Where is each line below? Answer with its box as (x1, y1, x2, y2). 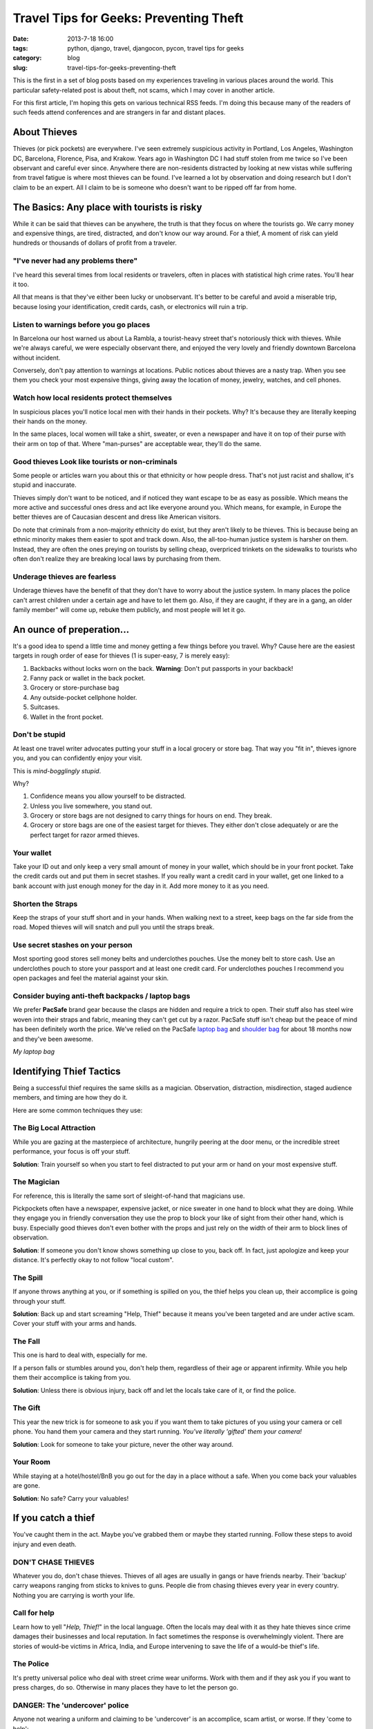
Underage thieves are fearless (12, 571, 117, 581)
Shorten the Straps (12, 899, 78, 909)
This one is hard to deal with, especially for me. (12, 1351, 148, 1359)
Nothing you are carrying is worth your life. (12, 1591, 135, 1599)
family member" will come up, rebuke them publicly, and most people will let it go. (12, 605, 246, 613)
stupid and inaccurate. (12, 481, 77, 489)
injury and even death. (12, 1540, 77, 1548)
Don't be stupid (12, 730, 66, 739)
